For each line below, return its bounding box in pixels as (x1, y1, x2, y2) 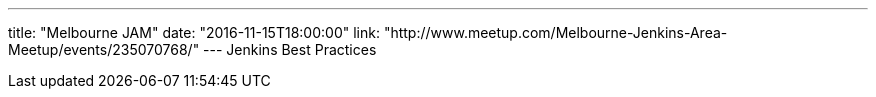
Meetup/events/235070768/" (8, 41, 200, 58)
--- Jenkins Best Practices (203, 41, 377, 58)
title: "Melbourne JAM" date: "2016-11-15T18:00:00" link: (8, 24, 380, 41)
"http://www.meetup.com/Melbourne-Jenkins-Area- (383, 24, 728, 41)
